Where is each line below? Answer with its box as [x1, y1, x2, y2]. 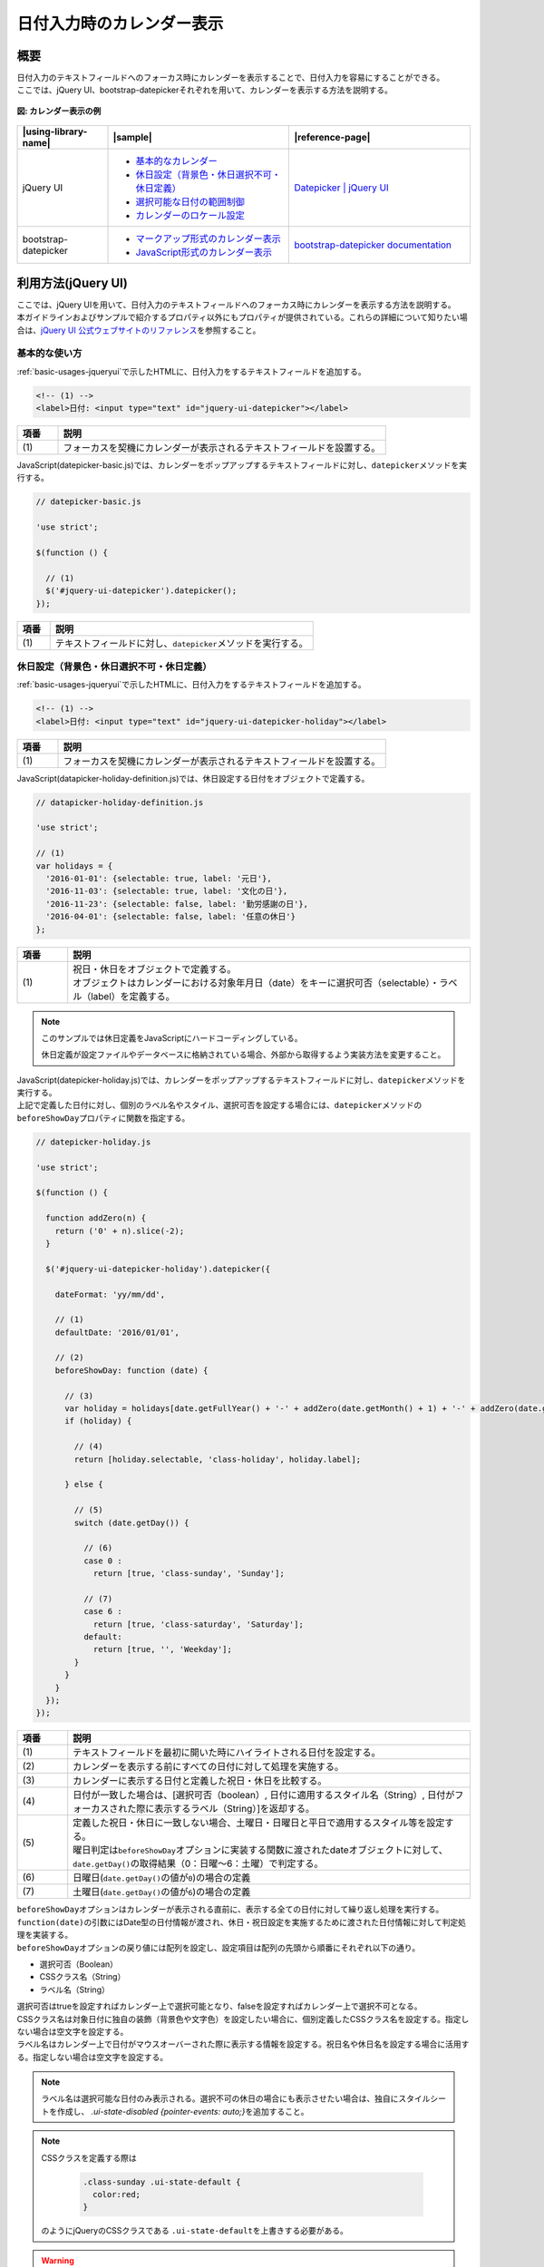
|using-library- [22, 125, 88, 138]
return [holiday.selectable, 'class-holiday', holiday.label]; [73, 1454, 362, 1464]
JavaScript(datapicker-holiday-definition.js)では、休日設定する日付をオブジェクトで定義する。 [16, 773, 370, 783]
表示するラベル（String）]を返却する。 [154, 1803, 316, 1815]
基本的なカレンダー [135, 155, 218, 168]
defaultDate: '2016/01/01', [54, 1327, 180, 1338]
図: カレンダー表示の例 [16, 105, 102, 116]
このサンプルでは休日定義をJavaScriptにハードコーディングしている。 [41, 1032, 303, 1043]
